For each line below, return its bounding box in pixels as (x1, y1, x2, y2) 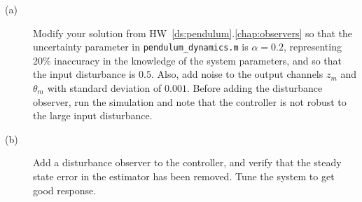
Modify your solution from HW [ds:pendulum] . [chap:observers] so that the (33, 25, 353, 40)
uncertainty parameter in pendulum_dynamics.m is (33, 39, 249, 54)
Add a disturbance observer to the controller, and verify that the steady (33, 155, 342, 170)
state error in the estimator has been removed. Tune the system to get (33, 169, 335, 183)
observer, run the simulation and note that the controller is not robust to (33, 94, 347, 109)
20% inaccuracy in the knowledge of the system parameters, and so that (33, 53, 342, 67)
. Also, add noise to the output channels (151, 67, 323, 81)
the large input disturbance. (33, 108, 153, 123)
